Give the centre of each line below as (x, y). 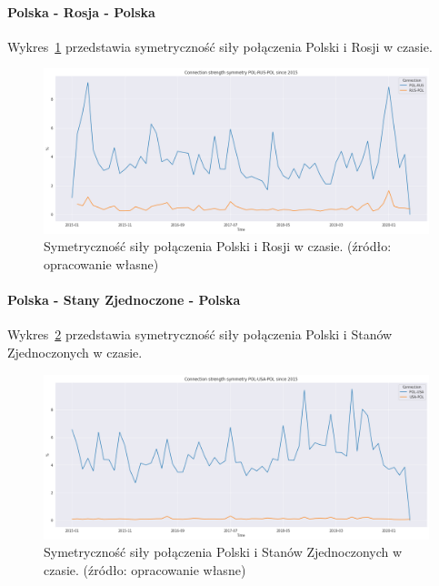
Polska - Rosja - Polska (81, 11)
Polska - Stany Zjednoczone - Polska (124, 300)
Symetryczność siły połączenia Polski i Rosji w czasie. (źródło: (218, 246)
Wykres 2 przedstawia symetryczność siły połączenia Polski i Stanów (200, 334)
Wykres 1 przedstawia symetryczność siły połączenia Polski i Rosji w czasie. (220, 46)
